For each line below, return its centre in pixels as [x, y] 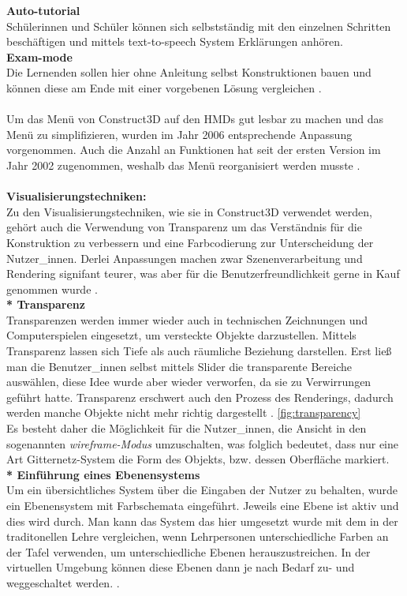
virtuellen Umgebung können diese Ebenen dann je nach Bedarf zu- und [181, 567]
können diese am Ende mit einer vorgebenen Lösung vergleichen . [164, 87]
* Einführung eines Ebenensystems [103, 474]
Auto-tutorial [43, 10]
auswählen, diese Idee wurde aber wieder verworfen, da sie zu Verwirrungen [189, 382]
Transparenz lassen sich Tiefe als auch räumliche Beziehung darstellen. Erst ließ [199, 351]
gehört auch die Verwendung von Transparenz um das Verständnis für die [184, 227]
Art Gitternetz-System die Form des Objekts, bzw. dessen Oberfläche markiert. [198, 459]
